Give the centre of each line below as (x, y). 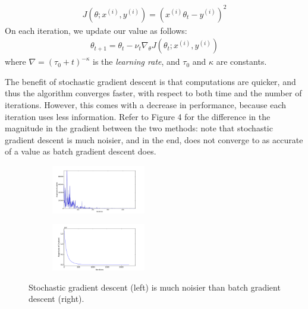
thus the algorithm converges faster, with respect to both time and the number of (153, 93)
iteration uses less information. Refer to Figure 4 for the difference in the (138, 116)
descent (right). (56, 299)
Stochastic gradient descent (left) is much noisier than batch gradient (155, 287)
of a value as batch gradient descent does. (81, 151)
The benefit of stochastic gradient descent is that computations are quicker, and (150, 81)
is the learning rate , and (136, 62)
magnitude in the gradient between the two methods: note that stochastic (139, 128)
